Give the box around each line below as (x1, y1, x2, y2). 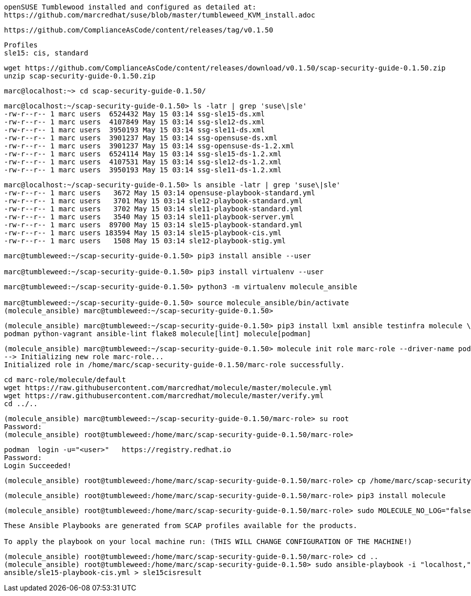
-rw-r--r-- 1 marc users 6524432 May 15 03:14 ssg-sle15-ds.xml (4, 110, 265, 118)
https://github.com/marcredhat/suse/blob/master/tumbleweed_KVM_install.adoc (4, 11, 315, 19)
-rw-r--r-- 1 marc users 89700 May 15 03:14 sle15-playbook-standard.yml (4, 221, 303, 229)
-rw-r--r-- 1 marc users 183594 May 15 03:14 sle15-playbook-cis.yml (4, 229, 282, 237)
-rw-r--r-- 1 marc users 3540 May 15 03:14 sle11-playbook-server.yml (4, 213, 294, 221)
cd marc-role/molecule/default (4, 376, 126, 384)
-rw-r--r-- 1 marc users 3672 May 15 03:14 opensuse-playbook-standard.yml (4, 189, 315, 197)
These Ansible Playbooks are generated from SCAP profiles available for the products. (4, 522, 358, 530)
